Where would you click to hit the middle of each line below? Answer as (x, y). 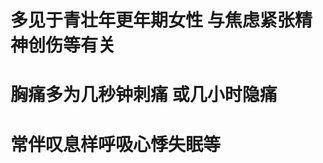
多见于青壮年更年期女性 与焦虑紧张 (152, 20)
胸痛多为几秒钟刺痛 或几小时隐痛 (144, 95)
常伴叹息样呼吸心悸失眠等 (116, 144)
